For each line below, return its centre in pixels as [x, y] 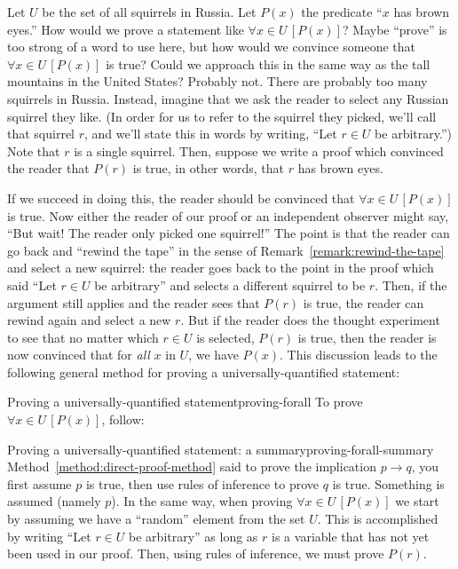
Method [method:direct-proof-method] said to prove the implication [192, 466]
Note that [34, 150]
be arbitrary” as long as [193, 536]
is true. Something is [388, 483]
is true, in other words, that [208, 168]
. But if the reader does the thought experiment [310, 320]
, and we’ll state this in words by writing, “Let [211, 134]
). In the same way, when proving [202, 501]
